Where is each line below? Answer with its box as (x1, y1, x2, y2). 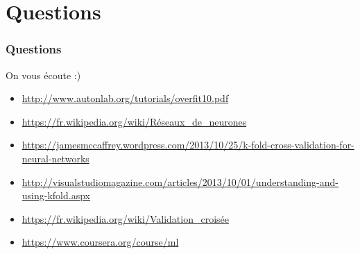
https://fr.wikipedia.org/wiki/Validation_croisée (22, 211, 230, 226)
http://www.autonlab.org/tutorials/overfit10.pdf (22, 91, 229, 105)
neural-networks (22, 151, 89, 165)
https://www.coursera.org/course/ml (22, 235, 179, 249)
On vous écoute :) (6, 67, 81, 82)
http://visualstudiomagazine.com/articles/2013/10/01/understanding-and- (22, 174, 339, 189)
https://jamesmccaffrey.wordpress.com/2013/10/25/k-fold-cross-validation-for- (22, 137, 354, 152)
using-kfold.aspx (22, 188, 90, 203)
